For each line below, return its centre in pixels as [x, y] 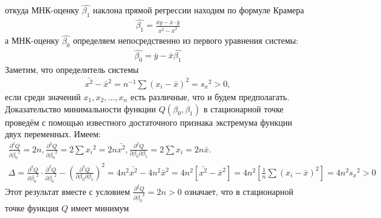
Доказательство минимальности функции [81, 108]
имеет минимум [100, 207]
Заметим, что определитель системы [72, 70]
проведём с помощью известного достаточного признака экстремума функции [149, 122]
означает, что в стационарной [239, 191]
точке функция [32, 207]
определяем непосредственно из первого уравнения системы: [186, 40]
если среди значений [43, 96]
